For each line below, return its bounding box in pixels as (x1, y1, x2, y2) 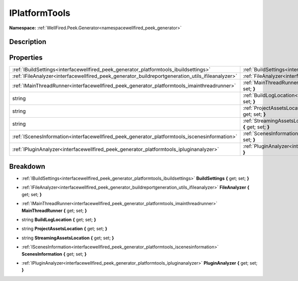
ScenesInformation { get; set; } (21, 251, 87, 257)
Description (9, 38, 47, 46)
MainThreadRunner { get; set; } (21, 208, 87, 213)
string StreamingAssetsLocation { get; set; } (21, 235, 114, 241)
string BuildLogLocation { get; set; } (21, 216, 96, 222)
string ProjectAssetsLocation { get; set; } (21, 226, 108, 232)
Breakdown (9, 162, 46, 171)
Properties (9, 54, 43, 62)
